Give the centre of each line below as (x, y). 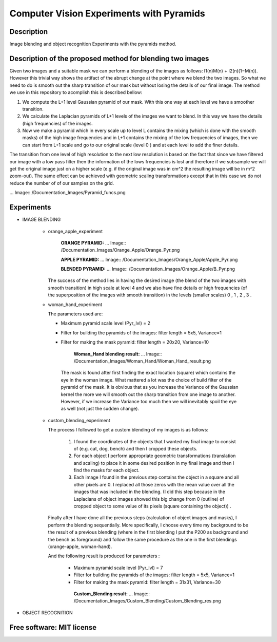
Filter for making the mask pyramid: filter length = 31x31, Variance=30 (147, 582)
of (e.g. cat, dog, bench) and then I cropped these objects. (135, 448)
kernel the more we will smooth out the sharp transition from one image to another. (148, 394)
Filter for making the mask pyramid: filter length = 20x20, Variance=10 (135, 342)
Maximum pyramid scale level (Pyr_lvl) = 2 (106, 323)
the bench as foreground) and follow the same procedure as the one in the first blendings (142, 539)
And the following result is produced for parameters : (104, 556)
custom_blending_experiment (79, 420)
